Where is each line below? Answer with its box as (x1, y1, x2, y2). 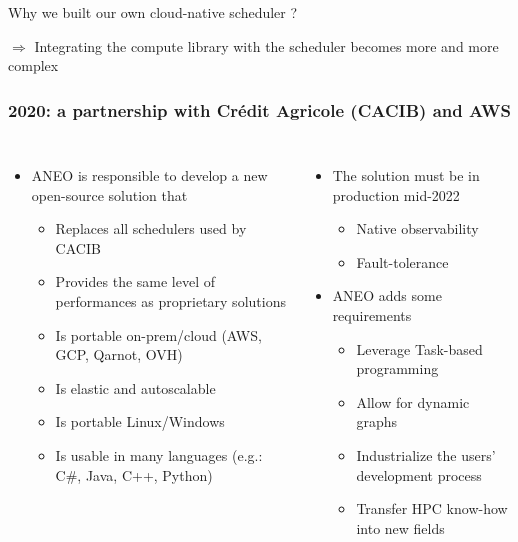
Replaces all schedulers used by (55, 218, 247, 239)
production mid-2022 (332, 184, 460, 205)
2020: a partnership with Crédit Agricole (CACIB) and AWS (8, 97, 511, 122)
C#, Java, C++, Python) (55, 464, 213, 485)
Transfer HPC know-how (356, 498, 508, 519)
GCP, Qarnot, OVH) (55, 344, 183, 365)
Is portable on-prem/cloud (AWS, (55, 324, 262, 345)
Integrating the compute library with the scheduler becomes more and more (34, 35, 499, 56)
